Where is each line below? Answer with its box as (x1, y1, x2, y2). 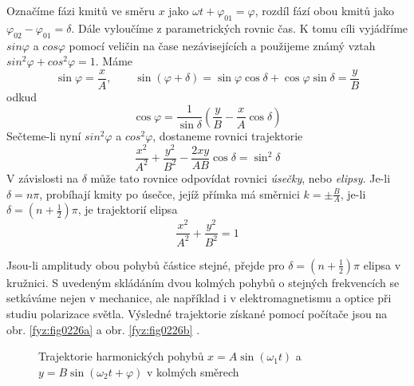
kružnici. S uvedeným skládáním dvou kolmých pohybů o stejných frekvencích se (6, 274, 400, 290)
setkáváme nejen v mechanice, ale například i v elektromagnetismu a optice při (6, 289, 392, 306)
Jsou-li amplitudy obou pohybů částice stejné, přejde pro (6, 256, 285, 273)
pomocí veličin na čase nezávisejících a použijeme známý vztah (69, 37, 376, 53)
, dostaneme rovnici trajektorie (152, 127, 303, 144)
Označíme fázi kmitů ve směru (6, 2, 155, 18)
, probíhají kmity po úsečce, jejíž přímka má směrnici (39, 185, 300, 202)
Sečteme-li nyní (6, 127, 81, 144)
